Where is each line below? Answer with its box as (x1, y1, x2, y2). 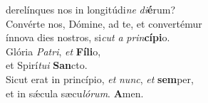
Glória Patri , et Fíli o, (6, 43, 101, 58)
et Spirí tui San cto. (6, 58, 88, 72)
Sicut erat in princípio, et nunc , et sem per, (6, 71, 194, 86)
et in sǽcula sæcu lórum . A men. (6, 85, 144, 100)
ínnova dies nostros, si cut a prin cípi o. (6, 30, 170, 45)
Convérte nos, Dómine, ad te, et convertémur (6, 16, 202, 31)
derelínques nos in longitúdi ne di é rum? (6, 2, 175, 16)
